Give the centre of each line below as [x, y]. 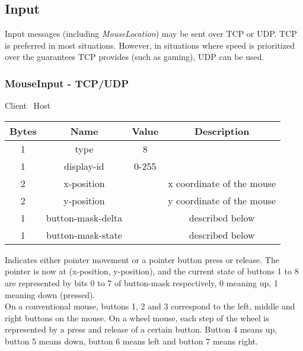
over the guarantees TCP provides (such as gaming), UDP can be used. [135, 57]
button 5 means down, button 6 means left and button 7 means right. [131, 341]
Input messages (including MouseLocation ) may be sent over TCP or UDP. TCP [151, 34]
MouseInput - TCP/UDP [67, 83]
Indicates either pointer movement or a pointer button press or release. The [142, 259]
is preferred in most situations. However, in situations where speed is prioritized [150, 45]
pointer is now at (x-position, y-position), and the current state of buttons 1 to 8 [152, 271]
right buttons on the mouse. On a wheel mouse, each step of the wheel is [137, 317]
